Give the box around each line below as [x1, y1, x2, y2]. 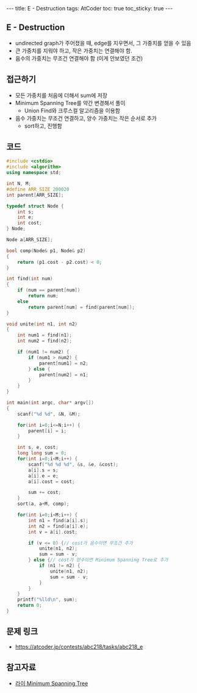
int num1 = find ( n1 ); [17, 332, 72, 338]
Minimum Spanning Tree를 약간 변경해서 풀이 [15, 99, 126, 106]
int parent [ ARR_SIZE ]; [6, 192, 64, 198]
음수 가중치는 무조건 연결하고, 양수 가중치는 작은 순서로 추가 [15, 114, 157, 122]
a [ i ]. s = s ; [28, 467, 59, 473]
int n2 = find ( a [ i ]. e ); [28, 523, 88, 529]
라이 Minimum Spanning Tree [15, 680, 88, 687]
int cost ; [17, 220, 43, 227]
